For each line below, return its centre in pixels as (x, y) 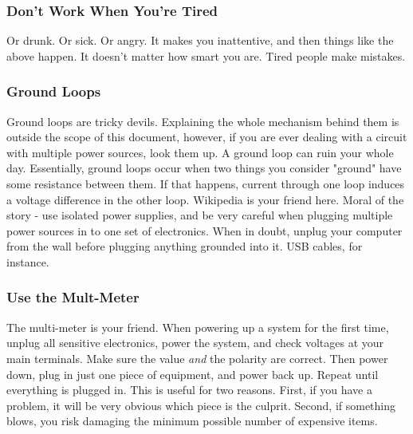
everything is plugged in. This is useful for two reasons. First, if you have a (190, 390)
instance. (28, 261)
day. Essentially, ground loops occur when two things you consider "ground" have (204, 168)
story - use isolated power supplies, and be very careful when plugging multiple (200, 215)
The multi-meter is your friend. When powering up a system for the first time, (198, 327)
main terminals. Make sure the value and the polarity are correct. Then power (197, 358)
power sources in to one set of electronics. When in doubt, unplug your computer (205, 230)
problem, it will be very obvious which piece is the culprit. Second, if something (201, 405)
